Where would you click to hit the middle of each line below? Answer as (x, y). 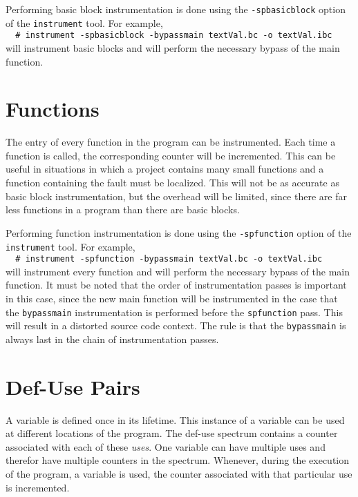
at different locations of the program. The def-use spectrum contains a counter (172, 433)
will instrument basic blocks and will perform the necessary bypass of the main (173, 47)
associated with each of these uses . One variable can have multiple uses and (166, 446)
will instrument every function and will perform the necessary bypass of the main (178, 271)
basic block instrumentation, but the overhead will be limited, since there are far (176, 196)
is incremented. (38, 487)
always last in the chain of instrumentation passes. (112, 339)
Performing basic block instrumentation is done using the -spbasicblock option (176, 9)
